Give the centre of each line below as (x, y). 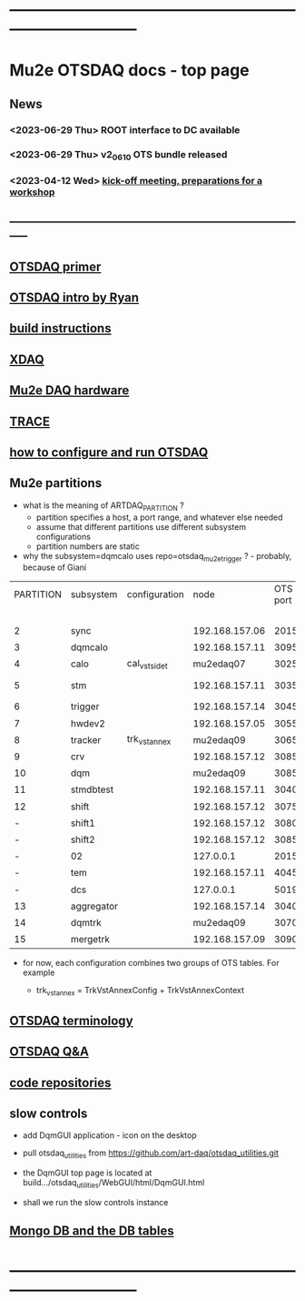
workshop (32, 192)
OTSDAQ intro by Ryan (74, 297)
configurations (63, 536)
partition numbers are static (88, 546)
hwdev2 (88, 723)
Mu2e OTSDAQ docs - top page (129, 71)
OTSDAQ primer (55, 266)
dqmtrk (86, 922)
